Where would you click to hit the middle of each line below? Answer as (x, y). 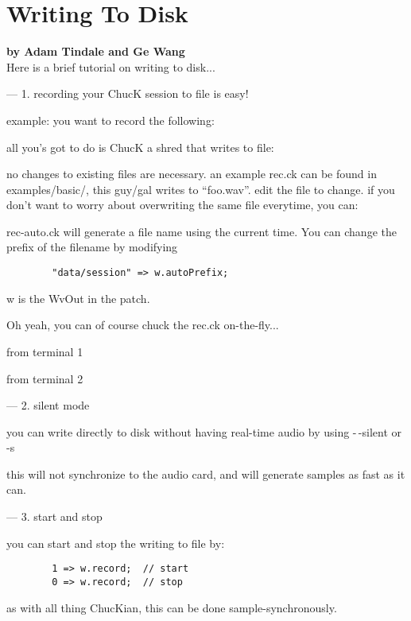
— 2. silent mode (48, 405)
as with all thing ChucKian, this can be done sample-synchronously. (172, 607)
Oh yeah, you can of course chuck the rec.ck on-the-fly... (143, 325)
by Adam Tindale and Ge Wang (96, 51)
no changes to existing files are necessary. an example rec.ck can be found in (192, 174)
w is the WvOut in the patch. (78, 298)
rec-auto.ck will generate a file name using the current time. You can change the (202, 231)
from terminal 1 (45, 351)
